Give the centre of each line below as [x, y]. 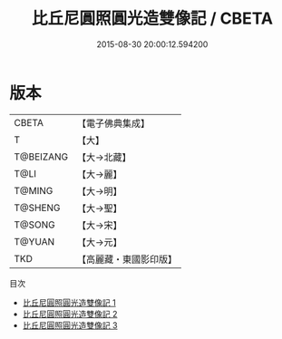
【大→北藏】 [104, 157]
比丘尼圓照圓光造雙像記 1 [69, 302]
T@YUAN [34, 241]
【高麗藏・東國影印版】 [127, 259]
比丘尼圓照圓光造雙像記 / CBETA [152, 19]
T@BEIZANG [41, 157]
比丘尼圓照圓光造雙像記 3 [70, 325]
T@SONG [35, 225]
